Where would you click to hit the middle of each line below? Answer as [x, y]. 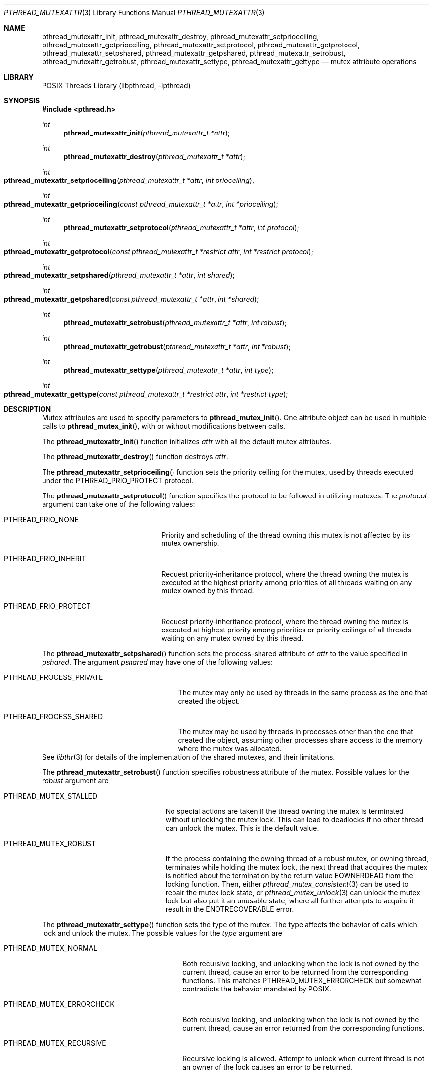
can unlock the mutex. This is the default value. [242, 828]
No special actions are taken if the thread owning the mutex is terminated [284, 811]
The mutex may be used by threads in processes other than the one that [296, 732]
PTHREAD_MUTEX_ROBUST [50, 843]
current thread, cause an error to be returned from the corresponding [295, 972]
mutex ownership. [190, 543]
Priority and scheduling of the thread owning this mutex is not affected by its [286, 535]
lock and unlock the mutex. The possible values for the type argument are [162, 933]
